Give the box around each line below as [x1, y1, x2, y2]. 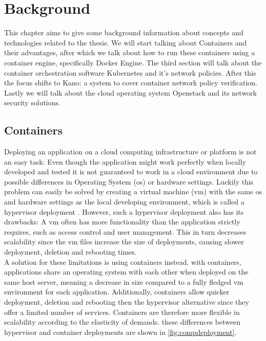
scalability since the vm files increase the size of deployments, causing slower [4, 236, 244, 247]
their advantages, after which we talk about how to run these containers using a [4, 47, 255, 58]
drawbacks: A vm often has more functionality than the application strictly [4, 216, 240, 227]
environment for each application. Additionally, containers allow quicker [4, 286, 230, 297]
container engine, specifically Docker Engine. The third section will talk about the [4, 57, 262, 67]
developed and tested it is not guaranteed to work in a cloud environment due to [4, 166, 258, 177]
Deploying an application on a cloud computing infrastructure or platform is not [4, 146, 257, 157]
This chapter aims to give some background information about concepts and [4, 27, 243, 38]
